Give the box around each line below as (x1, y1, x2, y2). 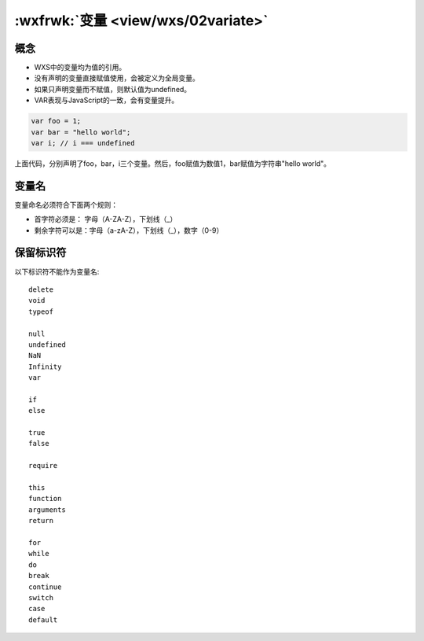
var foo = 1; (31, 116, 82, 126)
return (28, 516, 54, 525)
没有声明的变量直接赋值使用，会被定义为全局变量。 (34, 73, 199, 83)
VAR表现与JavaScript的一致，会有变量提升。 (34, 95, 179, 105)
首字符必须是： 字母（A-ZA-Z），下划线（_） (34, 215, 177, 224)
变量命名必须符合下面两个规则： (14, 200, 118, 209)
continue (28, 582, 62, 591)
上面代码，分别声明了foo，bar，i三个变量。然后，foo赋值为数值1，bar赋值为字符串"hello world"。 (14, 158, 331, 168)
